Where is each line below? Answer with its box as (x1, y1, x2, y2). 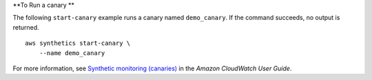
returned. (12, 23, 39, 31)
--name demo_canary (39, 49, 105, 57)
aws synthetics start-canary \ (25, 39, 131, 48)
